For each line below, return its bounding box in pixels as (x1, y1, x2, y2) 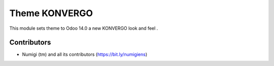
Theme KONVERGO (9, 8, 93, 19)
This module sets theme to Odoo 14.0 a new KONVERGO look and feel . (9, 25, 158, 31)
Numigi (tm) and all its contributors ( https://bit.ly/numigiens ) (22, 51, 148, 57)
